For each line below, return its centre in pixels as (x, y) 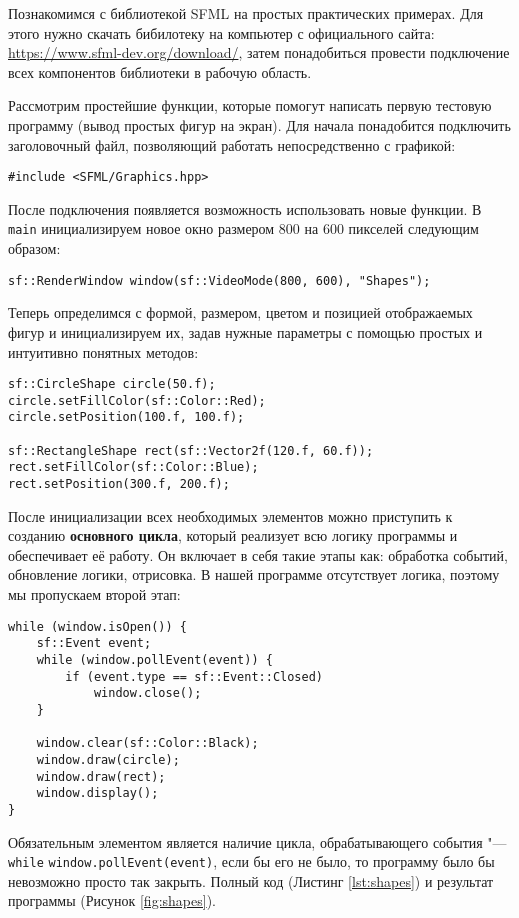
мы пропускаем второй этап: (94, 594)
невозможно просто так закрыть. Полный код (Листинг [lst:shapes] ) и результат (251, 880)
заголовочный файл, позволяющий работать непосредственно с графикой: (232, 144)
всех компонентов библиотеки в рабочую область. (160, 71)
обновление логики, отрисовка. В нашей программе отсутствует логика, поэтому (254, 574)
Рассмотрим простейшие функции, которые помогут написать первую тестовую (250, 105)
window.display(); (97, 793)
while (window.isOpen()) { (97, 626)
